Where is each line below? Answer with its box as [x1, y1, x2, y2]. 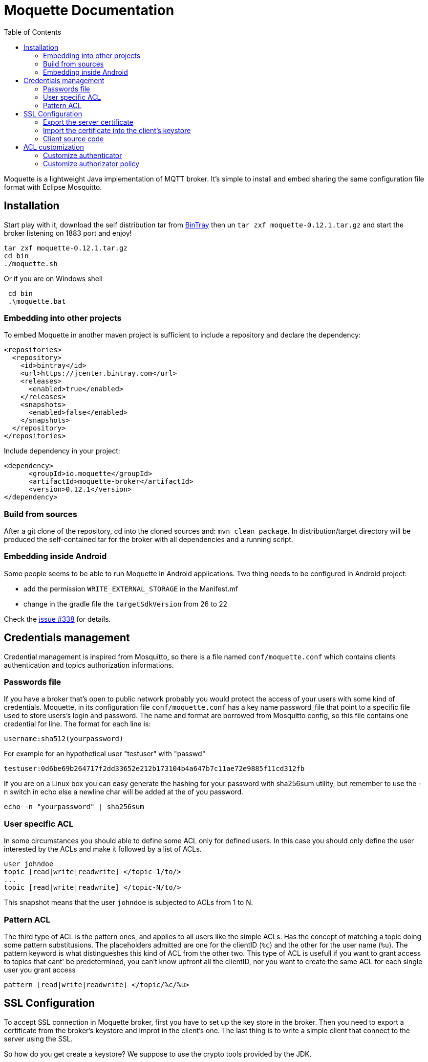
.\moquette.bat [8, 297, 66, 305]
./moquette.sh [4, 259, 58, 268]
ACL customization [23, 142, 84, 151]
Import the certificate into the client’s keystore [43, 126, 191, 135]
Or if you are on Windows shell [4, 274, 103, 283]
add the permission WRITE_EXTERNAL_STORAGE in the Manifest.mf [23, 584, 238, 593]
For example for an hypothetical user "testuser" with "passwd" [4, 749, 206, 758]
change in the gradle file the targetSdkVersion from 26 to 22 [23, 599, 228, 608]
